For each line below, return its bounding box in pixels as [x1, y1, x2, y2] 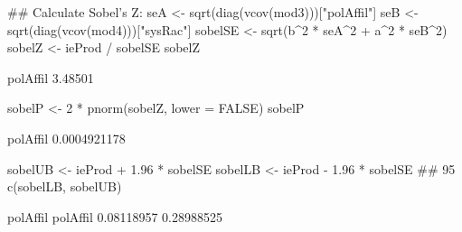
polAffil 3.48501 [7, 68, 94, 87]
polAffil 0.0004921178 [7, 128, 126, 147]
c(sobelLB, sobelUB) [7, 177, 122, 196]
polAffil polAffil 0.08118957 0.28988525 [7, 207, 223, 226]
